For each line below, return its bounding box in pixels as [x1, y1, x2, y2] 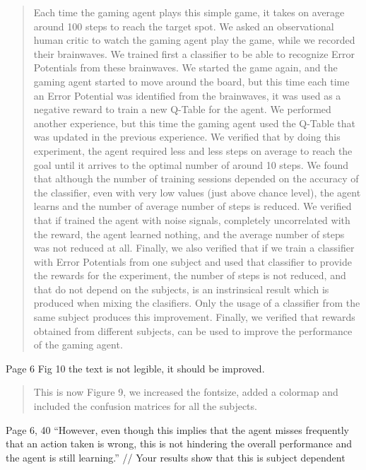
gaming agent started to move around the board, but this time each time [33, 74, 350, 88]
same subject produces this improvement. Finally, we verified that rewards [33, 310, 355, 324]
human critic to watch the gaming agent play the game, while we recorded [33, 33, 355, 47]
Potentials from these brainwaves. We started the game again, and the [33, 60, 338, 75]
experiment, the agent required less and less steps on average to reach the [33, 143, 353, 158]
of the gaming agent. [33, 337, 123, 352]
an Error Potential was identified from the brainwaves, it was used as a [33, 88, 341, 102]
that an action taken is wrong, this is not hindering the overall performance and [6, 436, 353, 451]
